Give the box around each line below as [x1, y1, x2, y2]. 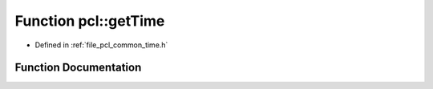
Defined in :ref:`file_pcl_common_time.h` [34, 40, 168, 50]
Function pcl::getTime [14, 12, 165, 30]
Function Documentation [14, 61, 142, 75]
